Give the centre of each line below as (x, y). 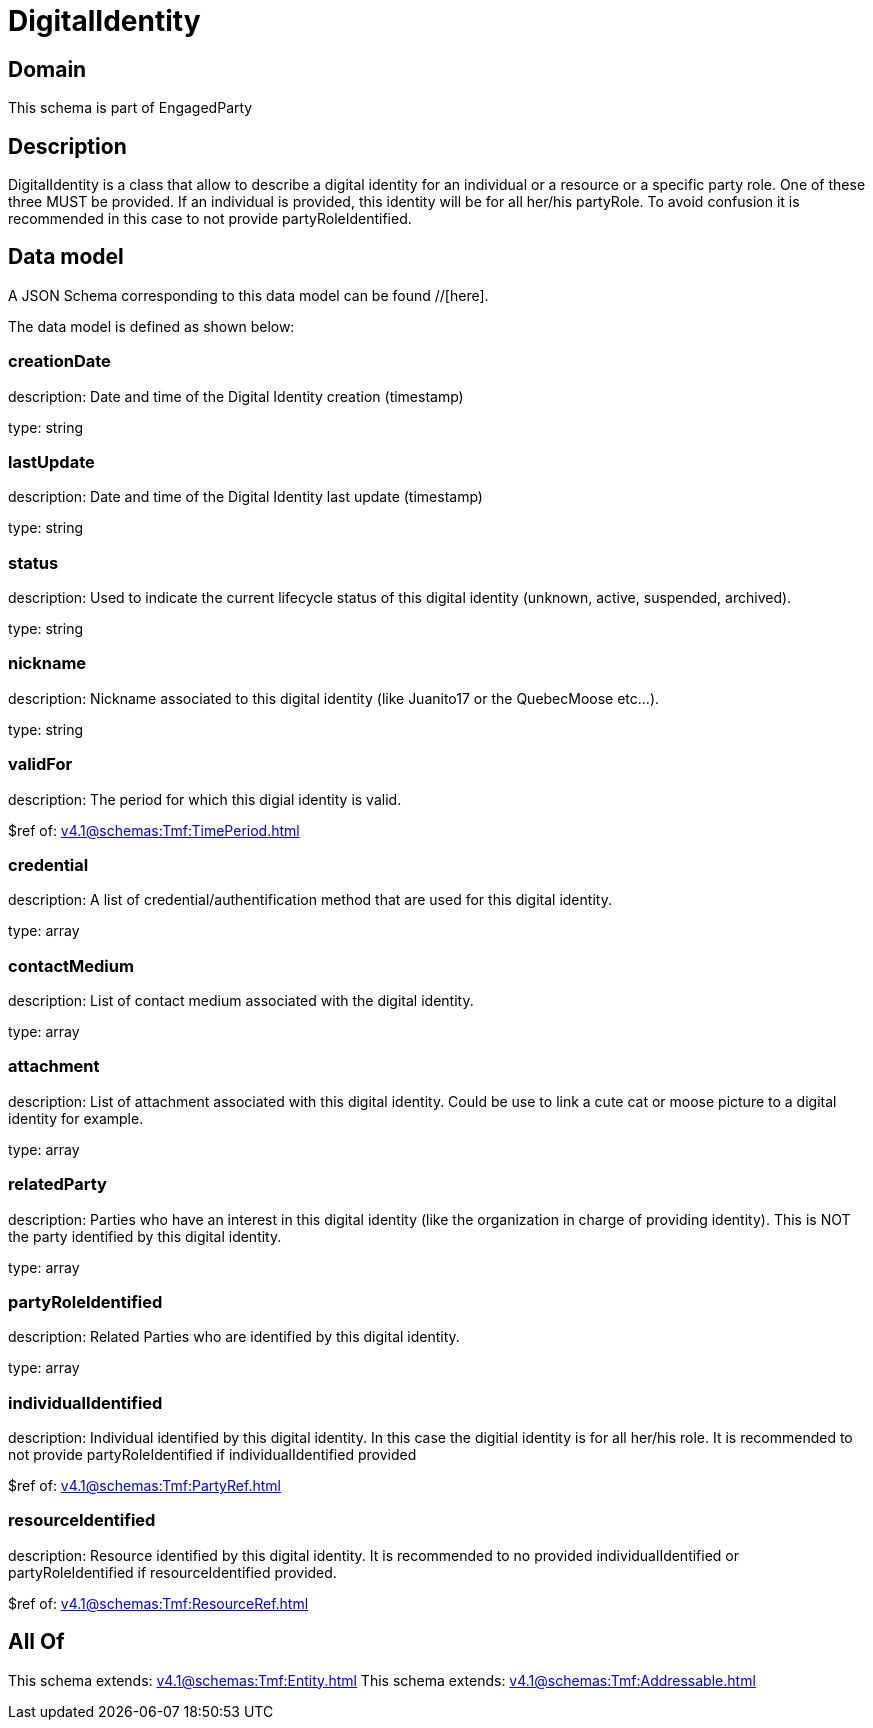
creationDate (59, 361)
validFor (40, 764)
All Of (36, 1642)
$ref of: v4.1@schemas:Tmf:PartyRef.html (144, 1486)
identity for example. (76, 1118)
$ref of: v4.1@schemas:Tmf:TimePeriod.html (154, 830)
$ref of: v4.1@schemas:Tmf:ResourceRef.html (158, 1603)
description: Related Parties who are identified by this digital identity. (234, 1337)
